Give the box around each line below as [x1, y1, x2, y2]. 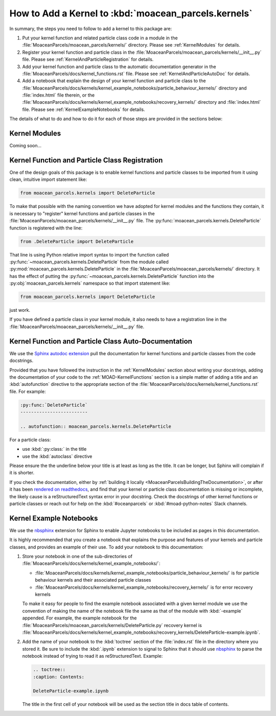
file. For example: [9, 388, 46, 395]
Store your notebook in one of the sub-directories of [22, 553, 133, 560]
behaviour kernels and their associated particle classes [35, 577, 151, 583]
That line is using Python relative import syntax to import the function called [9, 251, 169, 258]
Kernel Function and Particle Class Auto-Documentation [9, 337, 193, 345]
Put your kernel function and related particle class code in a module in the [22, 35, 178, 41]
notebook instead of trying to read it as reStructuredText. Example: [22, 653, 163, 659]
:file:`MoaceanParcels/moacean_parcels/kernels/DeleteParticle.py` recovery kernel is [22, 622, 202, 628]
